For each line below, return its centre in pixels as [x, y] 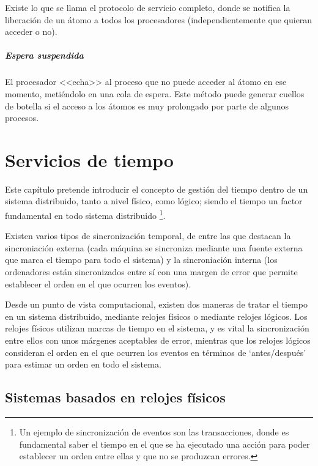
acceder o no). [31, 31]
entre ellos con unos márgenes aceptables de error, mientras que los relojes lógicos [158, 340]
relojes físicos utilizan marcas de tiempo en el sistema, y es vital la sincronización [157, 328]
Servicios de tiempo [89, 159]
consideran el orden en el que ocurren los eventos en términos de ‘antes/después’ [156, 352]
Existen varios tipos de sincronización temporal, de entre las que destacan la [148, 236]
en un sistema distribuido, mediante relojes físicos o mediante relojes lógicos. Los [156, 316]
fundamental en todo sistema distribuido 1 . [85, 214]
